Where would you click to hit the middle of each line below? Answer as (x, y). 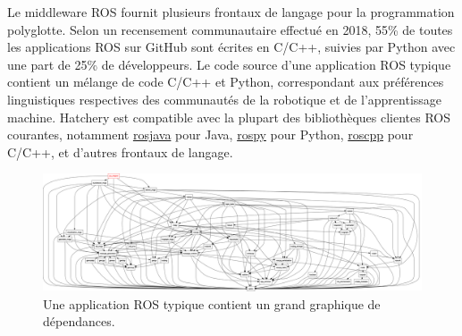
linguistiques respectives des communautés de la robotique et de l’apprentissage (225, 99)
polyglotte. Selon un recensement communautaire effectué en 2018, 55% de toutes (230, 29)
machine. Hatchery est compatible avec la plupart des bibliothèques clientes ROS (229, 117)
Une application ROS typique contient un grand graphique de (212, 303)
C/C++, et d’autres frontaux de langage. (120, 151)
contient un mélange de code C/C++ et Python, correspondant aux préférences (226, 82)
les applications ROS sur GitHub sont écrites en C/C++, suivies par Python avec (231, 47)
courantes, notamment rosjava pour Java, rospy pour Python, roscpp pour (210, 134)
